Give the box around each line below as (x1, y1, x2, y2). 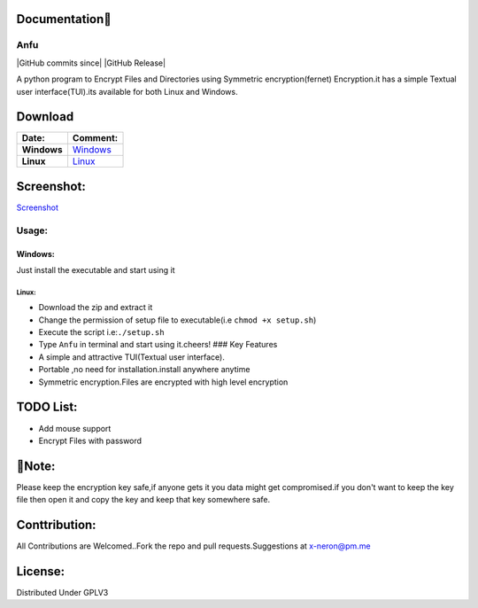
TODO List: (16, 400, 78, 415)
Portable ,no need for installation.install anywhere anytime (38, 364, 251, 375)
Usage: (16, 224, 49, 237)
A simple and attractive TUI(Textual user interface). (38, 351, 225, 362)
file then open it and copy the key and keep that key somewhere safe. (16, 495, 271, 505)
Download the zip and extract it (38, 302, 153, 313)
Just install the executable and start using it (16, 264, 175, 275)
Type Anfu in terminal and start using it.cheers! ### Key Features (38, 339, 278, 350)
